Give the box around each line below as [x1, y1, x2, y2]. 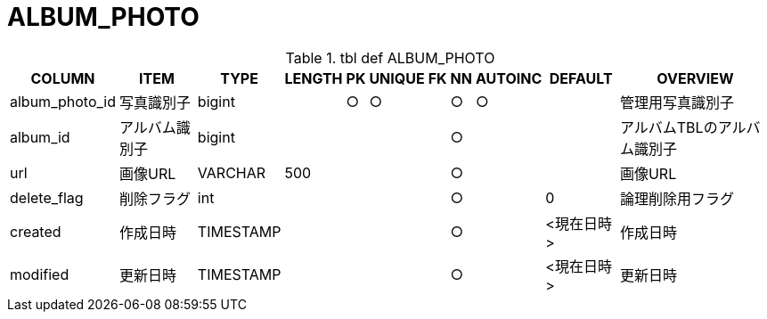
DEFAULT [549, 69, 613, 87]
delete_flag [10, 188, 84, 207]
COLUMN [30, 69, 95, 87]
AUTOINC [475, 69, 543, 87]
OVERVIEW [657, 69, 734, 87]
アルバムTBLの [619, 118, 718, 136]
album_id [10, 127, 70, 146]
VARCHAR [197, 163, 266, 182]
